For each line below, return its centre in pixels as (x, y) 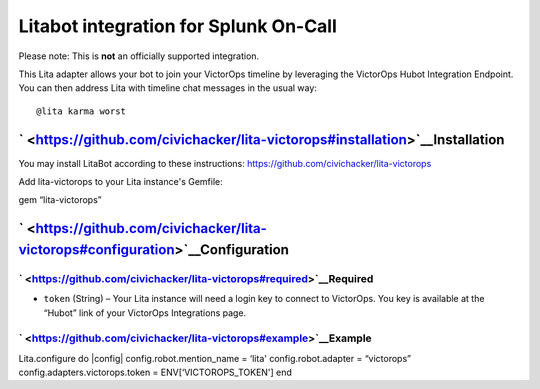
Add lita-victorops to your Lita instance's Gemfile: (121, 182)
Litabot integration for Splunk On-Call (177, 26)
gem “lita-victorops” (60, 200)
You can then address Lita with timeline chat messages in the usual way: (167, 88)
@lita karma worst (81, 111)
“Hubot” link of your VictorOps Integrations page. (145, 312)
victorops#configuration (96, 249)
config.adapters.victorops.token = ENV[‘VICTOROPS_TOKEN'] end (155, 372)
